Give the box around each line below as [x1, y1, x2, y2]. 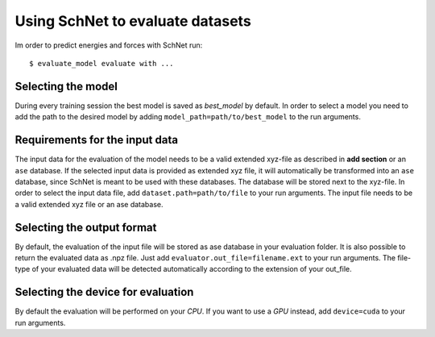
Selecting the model [14, 79, 118, 93]
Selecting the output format [14, 220, 157, 234]
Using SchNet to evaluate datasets [14, 12, 251, 30]
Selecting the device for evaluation [14, 285, 194, 299]
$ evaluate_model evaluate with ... [29, 59, 174, 68]
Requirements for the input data [14, 133, 179, 147]
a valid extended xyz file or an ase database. [14, 199, 164, 209]
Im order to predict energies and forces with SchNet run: [14, 40, 203, 50]
